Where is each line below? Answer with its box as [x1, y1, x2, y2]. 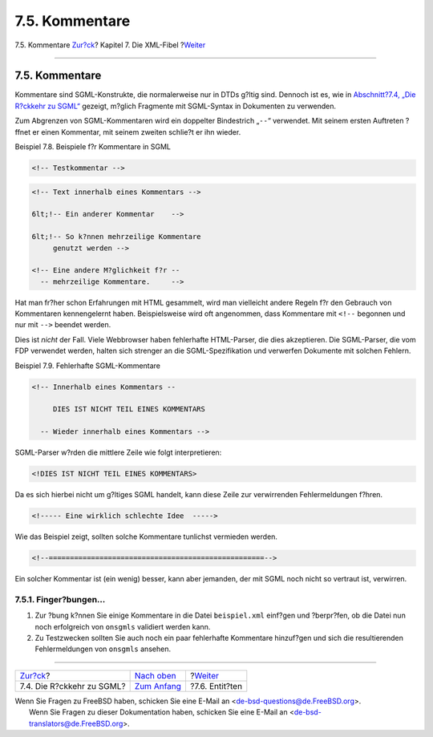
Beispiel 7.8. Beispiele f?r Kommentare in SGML [14, 142, 172, 152]
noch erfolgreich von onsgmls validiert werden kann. [34, 622, 211, 631]
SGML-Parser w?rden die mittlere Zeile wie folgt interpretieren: [14, 447, 222, 457]
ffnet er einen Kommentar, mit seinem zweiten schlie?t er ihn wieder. [14, 127, 241, 136]
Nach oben [134, 670, 176, 681]
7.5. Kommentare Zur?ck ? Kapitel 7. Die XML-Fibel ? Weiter [14, 40, 206, 50]
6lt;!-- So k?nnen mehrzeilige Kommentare [31, 233, 201, 241]
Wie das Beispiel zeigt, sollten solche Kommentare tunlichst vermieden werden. [14, 532, 278, 541]
